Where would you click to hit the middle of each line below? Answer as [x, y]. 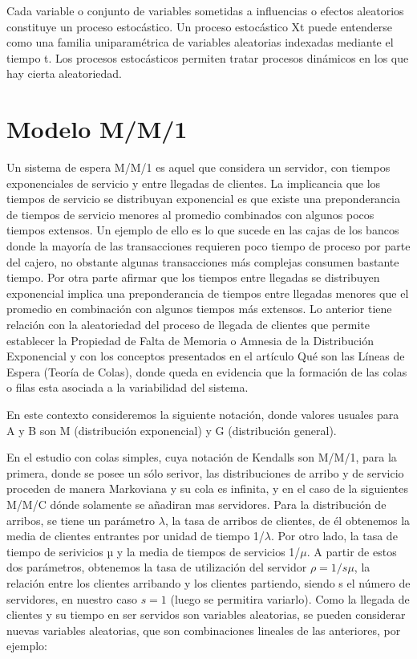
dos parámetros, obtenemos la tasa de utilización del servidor [157, 567]
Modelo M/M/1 [97, 129]
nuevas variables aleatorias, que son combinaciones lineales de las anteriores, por [204, 630]
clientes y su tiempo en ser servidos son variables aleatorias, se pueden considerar [206, 614]
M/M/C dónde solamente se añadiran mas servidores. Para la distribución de [196, 504]
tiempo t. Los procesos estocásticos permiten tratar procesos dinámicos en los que [208, 57]
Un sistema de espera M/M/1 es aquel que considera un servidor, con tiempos [198, 167]
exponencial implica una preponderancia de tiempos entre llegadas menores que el [208, 293]
